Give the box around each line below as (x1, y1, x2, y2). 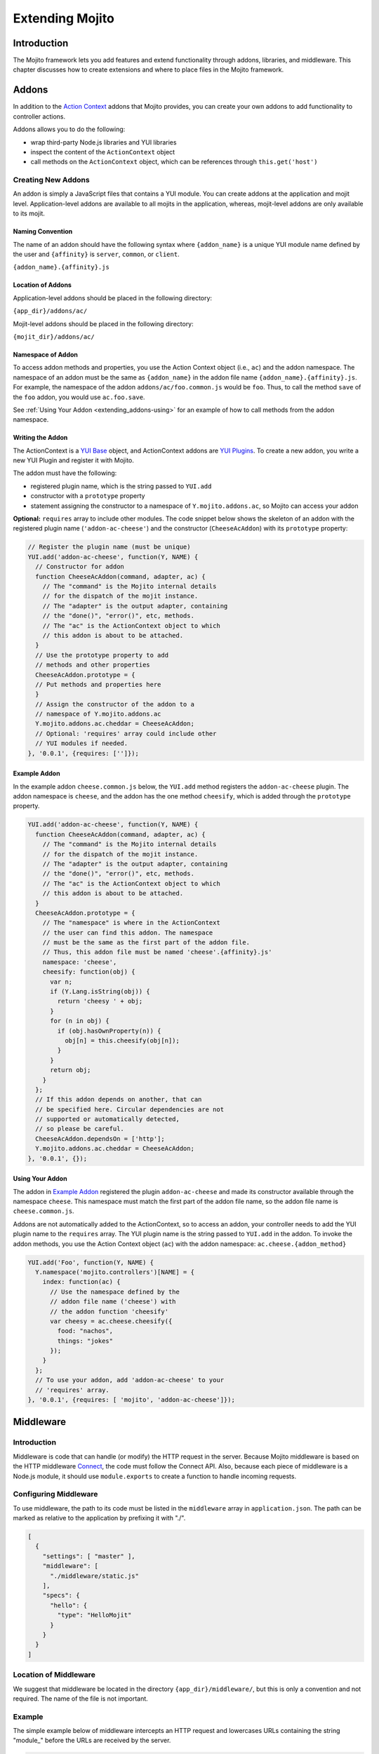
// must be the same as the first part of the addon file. (42, 939, 251, 946)
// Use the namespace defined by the (50, 1287, 180, 1296)
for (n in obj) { (50, 1017, 110, 1025)
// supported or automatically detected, (35, 1116, 180, 1123)
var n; (50, 977, 73, 986)
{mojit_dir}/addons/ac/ (13, 333, 95, 340)
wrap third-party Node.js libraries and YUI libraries (30, 138, 177, 147)
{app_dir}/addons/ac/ (13, 307, 88, 315)
